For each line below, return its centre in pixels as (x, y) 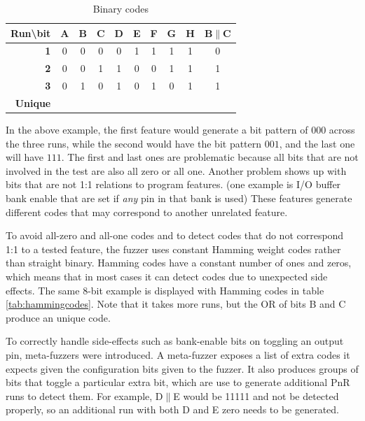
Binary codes (120, 8)
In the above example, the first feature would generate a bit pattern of (157, 130)
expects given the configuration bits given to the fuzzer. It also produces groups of (182, 368)
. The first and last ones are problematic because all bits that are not (210, 157)
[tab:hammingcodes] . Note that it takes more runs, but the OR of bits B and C (176, 304)
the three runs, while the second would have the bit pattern (134, 143)
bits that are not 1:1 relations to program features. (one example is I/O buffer (173, 184)
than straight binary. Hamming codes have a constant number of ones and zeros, (179, 263)
